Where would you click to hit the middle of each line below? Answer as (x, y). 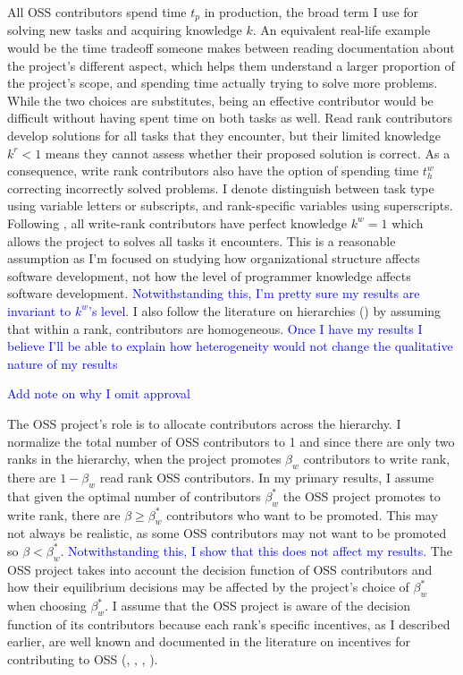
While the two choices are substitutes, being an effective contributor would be (220, 100)
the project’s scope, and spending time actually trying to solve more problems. (223, 83)
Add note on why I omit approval (99, 393)
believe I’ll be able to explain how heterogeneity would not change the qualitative (230, 346)
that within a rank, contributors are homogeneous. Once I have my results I (215, 328)
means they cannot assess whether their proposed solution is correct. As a (248, 153)
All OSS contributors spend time (97, 12)
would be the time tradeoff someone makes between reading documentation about (231, 48)
